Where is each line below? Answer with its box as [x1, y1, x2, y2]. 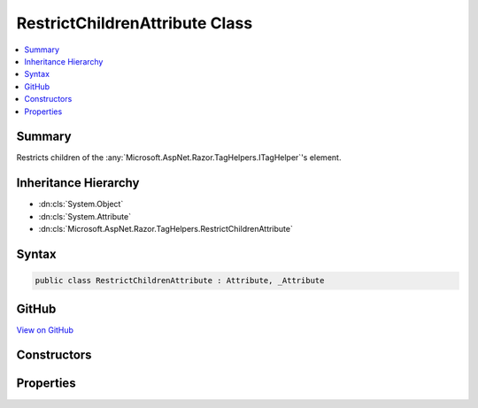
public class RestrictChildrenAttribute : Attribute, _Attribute [35, 275, 325, 286]
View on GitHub [16, 324, 74, 335]
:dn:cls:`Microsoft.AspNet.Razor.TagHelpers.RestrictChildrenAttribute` [38, 224, 294, 235]
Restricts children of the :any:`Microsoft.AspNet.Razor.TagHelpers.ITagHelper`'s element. [16, 152, 342, 163]
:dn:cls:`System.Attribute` [38, 211, 132, 221]
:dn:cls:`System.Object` [38, 199, 124, 210]
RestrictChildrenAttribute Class [16, 13, 253, 33]
